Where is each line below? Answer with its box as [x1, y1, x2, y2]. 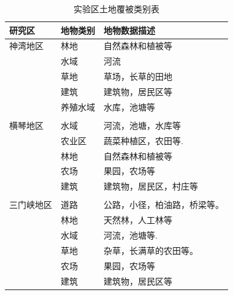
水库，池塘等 [104, 100, 155, 113]
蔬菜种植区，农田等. [104, 134, 183, 147]
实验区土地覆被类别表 [74, 2, 159, 15]
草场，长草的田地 [104, 70, 172, 83]
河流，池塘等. [104, 229, 158, 242]
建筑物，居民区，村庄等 [104, 180, 198, 193]
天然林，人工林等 [104, 213, 172, 226]
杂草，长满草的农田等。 [104, 243, 198, 256]
